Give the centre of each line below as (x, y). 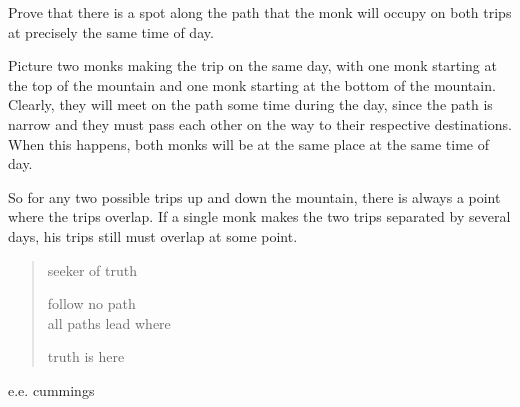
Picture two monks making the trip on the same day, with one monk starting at (252, 65)
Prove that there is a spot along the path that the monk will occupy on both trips (260, 12)
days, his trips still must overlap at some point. (153, 235)
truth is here (86, 356)
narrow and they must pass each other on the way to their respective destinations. (260, 123)
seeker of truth (92, 269)
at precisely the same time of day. (111, 31)
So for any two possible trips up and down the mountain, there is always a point (254, 196)
